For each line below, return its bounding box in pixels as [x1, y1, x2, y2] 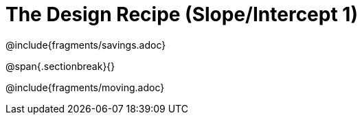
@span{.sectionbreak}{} [5, 60, 115, 72]
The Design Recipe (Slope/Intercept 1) [5, 3, 358, 26]
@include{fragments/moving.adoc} [5, 81, 165, 93]
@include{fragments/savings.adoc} [5, 38, 166, 51]
